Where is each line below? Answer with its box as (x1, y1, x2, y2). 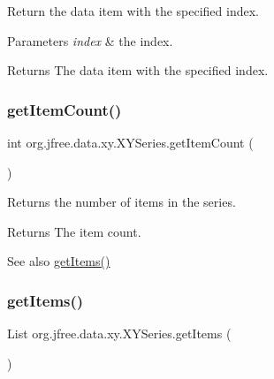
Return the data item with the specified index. (7, 2, 259, 19)
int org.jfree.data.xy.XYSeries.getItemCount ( (7, 133, 254, 151)
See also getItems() (7, 252, 110, 270)
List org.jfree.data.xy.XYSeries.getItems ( (7, 324, 232, 343)
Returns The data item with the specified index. (7, 61, 269, 80)
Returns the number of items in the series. (7, 193, 236, 211)
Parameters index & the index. (7, 31, 173, 49)
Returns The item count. (7, 222, 141, 240)
